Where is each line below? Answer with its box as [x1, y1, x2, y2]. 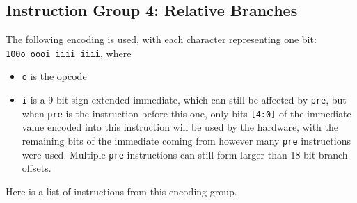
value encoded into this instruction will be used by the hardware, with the [22, 120, 338, 134]
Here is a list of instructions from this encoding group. [6, 184, 237, 198]
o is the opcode [22, 69, 87, 83]
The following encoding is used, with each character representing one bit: [6, 32, 317, 47]
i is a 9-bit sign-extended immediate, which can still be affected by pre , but [22, 92, 347, 107]
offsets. [22, 161, 51, 175]
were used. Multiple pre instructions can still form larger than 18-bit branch [22, 147, 348, 161]
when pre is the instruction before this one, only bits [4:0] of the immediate [22, 106, 351, 120]
